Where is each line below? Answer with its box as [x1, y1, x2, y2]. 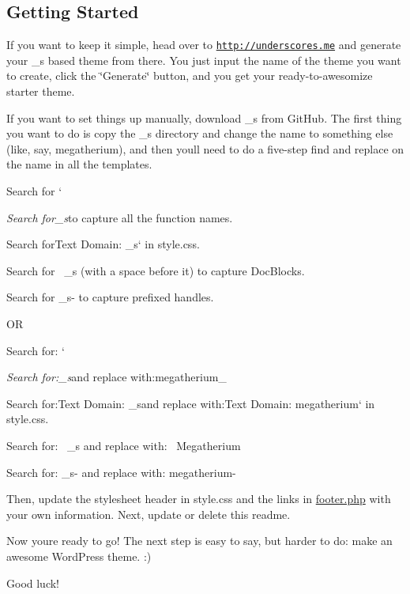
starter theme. [6, 83, 75, 100]
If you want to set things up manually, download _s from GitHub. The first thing [6, 109, 402, 126]
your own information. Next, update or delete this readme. [6, 505, 291, 522]
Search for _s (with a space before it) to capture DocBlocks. [6, 262, 305, 278]
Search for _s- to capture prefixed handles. [6, 289, 214, 305]
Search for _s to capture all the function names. [6, 209, 233, 225]
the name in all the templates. [6, 156, 152, 172]
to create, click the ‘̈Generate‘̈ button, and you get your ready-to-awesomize [6, 67, 373, 84]
